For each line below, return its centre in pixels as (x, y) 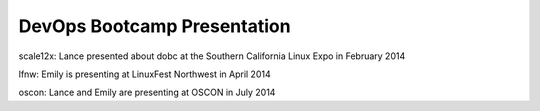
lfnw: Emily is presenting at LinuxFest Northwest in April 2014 (144, 74)
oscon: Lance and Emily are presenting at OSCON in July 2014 (147, 92)
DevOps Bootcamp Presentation (154, 26)
